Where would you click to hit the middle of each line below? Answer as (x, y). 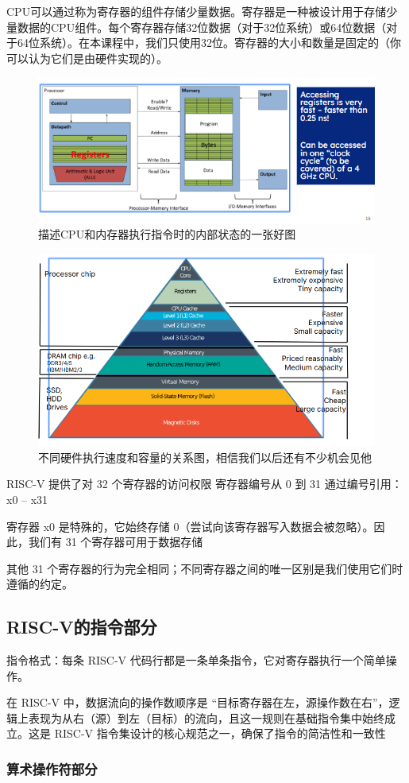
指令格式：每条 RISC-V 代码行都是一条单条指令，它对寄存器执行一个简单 (196, 660)
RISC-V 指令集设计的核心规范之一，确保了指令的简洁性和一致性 (220, 733)
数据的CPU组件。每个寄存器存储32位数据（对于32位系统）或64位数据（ (202, 27)
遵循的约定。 (40, 584)
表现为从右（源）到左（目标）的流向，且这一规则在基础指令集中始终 (206, 717)
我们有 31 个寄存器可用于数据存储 (116, 542)
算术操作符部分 (52, 768)
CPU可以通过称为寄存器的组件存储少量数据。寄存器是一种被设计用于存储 (197, 11)
